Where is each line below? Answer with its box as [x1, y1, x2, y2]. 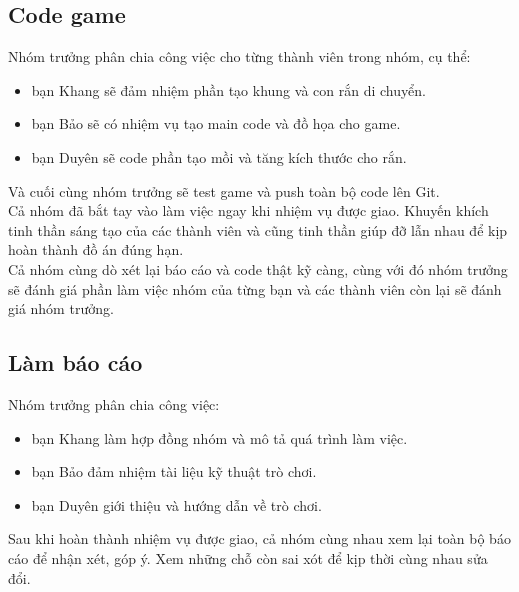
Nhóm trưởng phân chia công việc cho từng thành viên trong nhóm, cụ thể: [8, 46, 471, 67]
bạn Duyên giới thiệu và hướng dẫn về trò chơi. [31, 494, 322, 515]
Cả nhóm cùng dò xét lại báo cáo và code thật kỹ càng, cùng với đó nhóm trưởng [8, 258, 508, 279]
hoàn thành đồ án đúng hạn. [8, 239, 184, 260]
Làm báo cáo [8, 347, 143, 378]
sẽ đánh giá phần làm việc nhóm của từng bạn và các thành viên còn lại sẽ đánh [8, 278, 502, 299]
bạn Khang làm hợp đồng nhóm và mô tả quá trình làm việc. [31, 427, 408, 448]
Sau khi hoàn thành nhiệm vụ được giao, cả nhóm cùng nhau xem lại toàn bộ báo [8, 528, 511, 549]
